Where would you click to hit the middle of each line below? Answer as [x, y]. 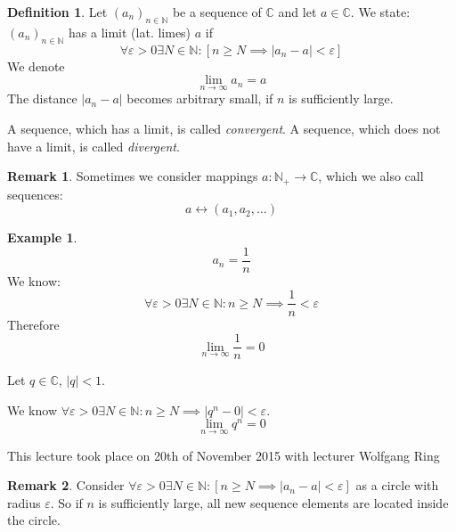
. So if [66, 502]
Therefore [33, 324]
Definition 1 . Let [57, 12]
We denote [36, 65]
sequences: [35, 194]
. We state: [380, 12]
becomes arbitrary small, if [200, 98]
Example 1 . [42, 237]
